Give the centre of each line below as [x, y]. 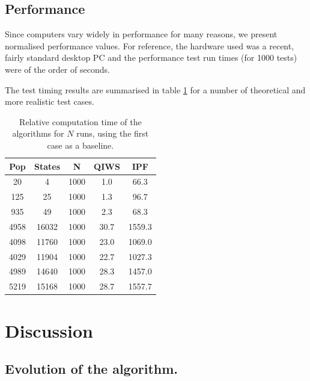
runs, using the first [113, 133]
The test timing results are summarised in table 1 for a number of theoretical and [155, 89]
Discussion [49, 330]
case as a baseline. [81, 145]
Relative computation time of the [81, 121]
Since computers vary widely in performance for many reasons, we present [141, 34]
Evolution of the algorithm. [92, 369]
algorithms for [38, 133]
